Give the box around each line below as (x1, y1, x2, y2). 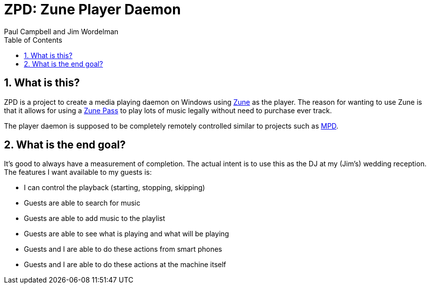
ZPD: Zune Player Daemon (4, 1, 181, 18)
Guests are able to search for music (24, 199, 141, 208)
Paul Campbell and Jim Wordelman (4, 27, 119, 36)
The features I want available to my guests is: (4, 168, 152, 177)
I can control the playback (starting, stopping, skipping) (24, 183, 205, 192)
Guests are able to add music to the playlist (24, 214, 165, 223)
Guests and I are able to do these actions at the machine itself (24, 260, 226, 269)
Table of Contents (4, 35, 63, 44)
